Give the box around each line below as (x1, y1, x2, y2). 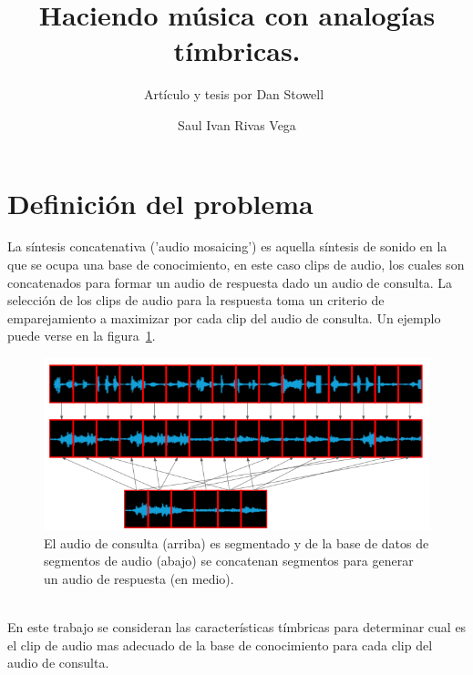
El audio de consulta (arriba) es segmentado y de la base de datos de (44, 533, 429, 552)
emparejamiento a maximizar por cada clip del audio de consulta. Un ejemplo (7, 308, 441, 327)
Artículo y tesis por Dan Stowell (143, 85, 324, 104)
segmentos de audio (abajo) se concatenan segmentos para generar (44, 551, 414, 570)
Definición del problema (7, 184, 314, 221)
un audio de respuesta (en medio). (44, 569, 234, 588)
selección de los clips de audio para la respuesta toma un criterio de (7, 291, 385, 310)
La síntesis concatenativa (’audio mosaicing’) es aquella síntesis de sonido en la (7, 237, 447, 256)
